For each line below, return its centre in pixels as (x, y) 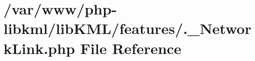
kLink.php (39, 48)
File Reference (131, 48)
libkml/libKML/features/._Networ (127, 28)
